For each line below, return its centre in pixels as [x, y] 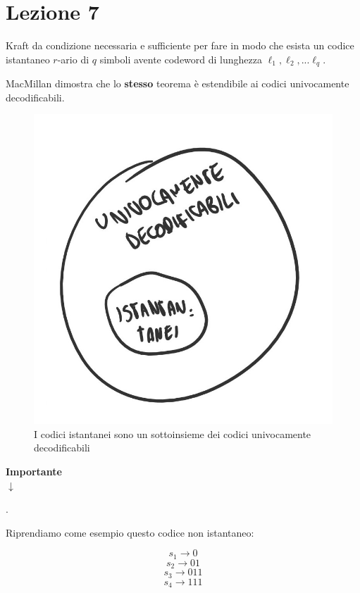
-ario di [73, 59]
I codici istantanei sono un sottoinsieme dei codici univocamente [173, 433]
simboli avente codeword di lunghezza [181, 59]
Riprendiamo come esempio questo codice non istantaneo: [130, 532]
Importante [34, 472]
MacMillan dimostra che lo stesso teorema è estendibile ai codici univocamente [178, 83]
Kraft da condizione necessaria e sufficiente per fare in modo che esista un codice [180, 45]
